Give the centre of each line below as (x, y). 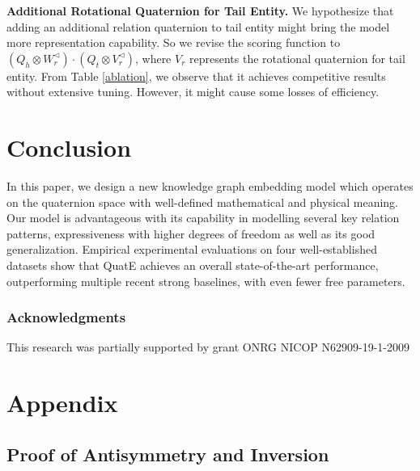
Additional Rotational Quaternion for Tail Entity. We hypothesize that (200, 11)
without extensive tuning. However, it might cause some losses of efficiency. (193, 92)
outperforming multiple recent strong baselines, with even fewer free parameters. (206, 281)
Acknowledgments (66, 317)
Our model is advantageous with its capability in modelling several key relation (203, 218)
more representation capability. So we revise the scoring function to (174, 42)
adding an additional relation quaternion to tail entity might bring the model (198, 26)
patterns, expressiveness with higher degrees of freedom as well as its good (191, 233)
